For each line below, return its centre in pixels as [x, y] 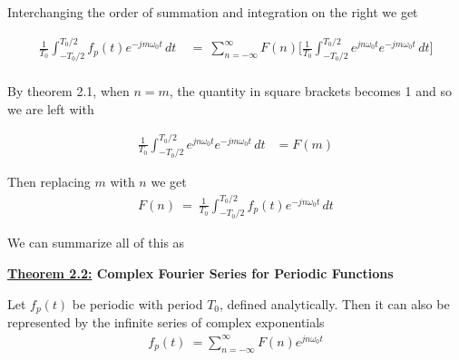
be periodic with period [137, 303]
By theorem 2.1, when [68, 90]
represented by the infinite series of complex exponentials [166, 322]
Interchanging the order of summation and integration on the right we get [213, 12]
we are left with [51, 108]
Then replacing [49, 182]
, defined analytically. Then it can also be [335, 303]
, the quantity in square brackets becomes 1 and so [310, 90]
